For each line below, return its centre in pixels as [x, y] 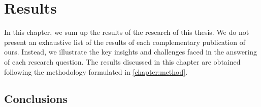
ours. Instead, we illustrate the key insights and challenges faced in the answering [131, 52]
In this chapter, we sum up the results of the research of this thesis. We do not [127, 32]
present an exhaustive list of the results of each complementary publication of [125, 42]
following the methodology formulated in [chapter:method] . [96, 71]
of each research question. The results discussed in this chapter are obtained [122, 61]
